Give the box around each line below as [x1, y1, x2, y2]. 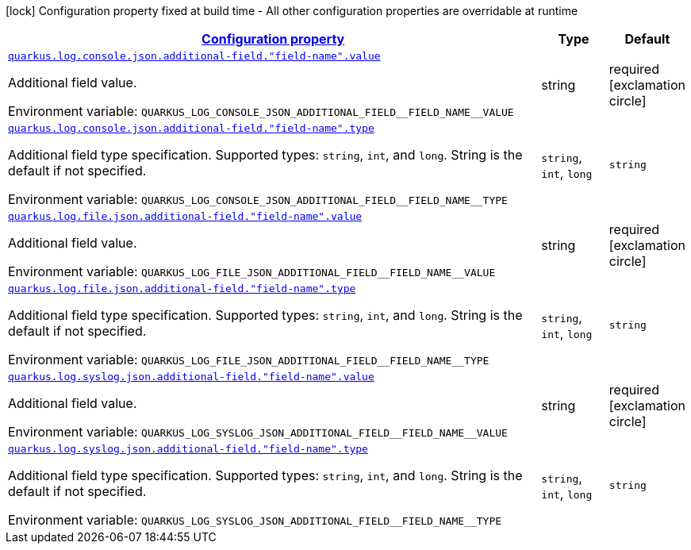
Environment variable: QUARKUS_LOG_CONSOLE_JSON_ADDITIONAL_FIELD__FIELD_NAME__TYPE [8, 191, 508, 207]
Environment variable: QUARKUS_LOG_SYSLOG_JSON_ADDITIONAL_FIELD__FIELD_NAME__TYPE [8, 512, 502, 528]
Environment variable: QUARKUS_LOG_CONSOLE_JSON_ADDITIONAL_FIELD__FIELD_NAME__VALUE [8, 103, 514, 119]
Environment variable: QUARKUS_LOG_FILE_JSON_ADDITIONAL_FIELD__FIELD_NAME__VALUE [8, 263, 496, 279]
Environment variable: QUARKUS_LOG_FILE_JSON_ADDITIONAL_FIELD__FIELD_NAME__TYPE [8, 352, 489, 367]
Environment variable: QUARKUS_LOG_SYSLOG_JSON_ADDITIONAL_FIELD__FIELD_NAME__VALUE [8, 424, 508, 440]
